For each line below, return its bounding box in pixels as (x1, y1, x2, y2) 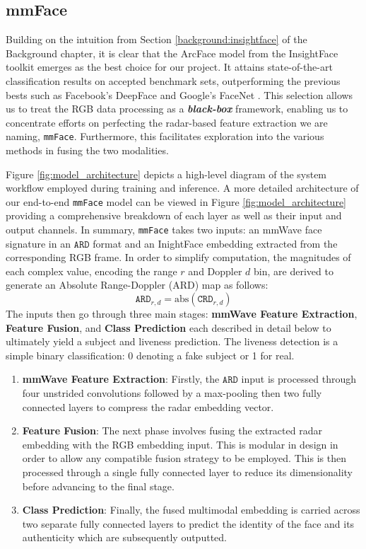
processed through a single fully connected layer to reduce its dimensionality (22, 465, 353, 480)
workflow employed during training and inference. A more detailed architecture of (6, 180, 359, 195)
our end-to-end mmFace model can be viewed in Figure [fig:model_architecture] (6, 194, 346, 209)
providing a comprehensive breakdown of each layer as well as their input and (6, 208, 342, 223)
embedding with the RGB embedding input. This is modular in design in (22, 437, 338, 451)
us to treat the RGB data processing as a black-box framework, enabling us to (6, 101, 348, 116)
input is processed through (241, 371, 357, 386)
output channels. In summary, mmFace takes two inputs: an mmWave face (6, 222, 322, 237)
